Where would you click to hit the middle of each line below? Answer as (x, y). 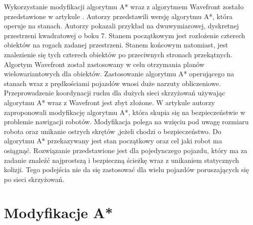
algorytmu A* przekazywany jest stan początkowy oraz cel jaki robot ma (113, 141)
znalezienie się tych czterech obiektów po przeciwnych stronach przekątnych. (118, 54)
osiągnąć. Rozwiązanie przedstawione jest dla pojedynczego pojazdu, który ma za (126, 150)
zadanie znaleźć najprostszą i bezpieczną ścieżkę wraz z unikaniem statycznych (122, 160)
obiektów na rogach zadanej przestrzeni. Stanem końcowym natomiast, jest (116, 45)
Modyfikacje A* (59, 213)
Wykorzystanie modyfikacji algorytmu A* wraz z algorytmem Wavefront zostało (124, 6)
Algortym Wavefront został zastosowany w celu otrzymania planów (104, 64)
